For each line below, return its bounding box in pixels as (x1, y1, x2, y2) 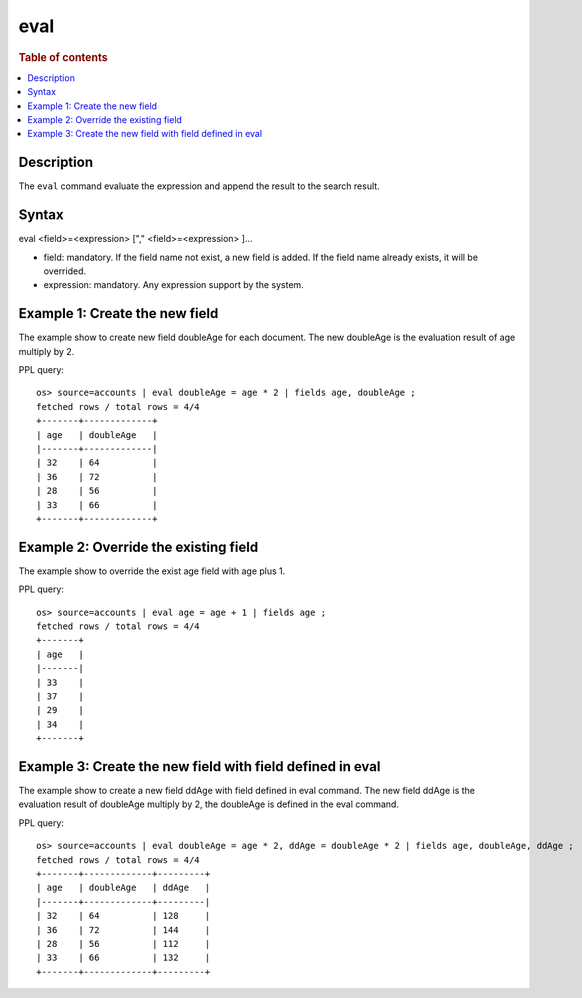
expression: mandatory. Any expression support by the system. (43, 279, 304, 291)
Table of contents (18, 50, 109, 64)
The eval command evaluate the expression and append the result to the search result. (18, 180, 380, 192)
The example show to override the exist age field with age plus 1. (18, 565, 286, 577)
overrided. (43, 265, 87, 277)
